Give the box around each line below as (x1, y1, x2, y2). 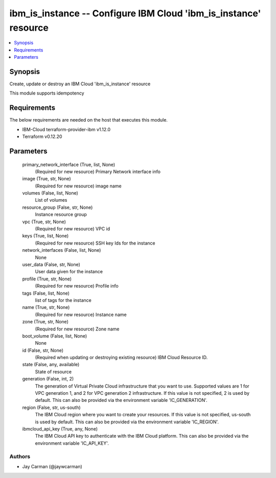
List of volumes (35, 197, 67, 203)
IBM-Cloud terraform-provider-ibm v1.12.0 (22, 126, 111, 132)
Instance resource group (35, 211, 87, 218)
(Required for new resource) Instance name (35, 312, 127, 318)
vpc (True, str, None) (22, 219, 66, 225)
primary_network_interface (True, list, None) (22, 161, 116, 168)
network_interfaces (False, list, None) (22, 247, 101, 253)
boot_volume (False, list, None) (22, 332, 87, 339)
